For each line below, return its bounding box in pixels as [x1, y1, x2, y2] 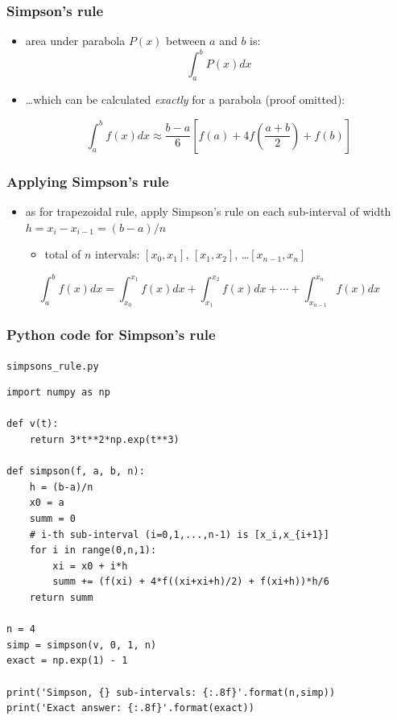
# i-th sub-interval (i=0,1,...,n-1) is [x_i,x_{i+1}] [29, 528, 329, 540]
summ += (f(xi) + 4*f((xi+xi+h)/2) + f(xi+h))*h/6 [52, 576, 329, 588]
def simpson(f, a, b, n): [6, 466, 145, 478]
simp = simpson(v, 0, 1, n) [6, 639, 157, 651]
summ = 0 [29, 513, 76, 525]
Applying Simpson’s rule [6, 171, 169, 191]
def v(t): [6, 418, 59, 430]
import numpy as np [6, 387, 110, 399]
